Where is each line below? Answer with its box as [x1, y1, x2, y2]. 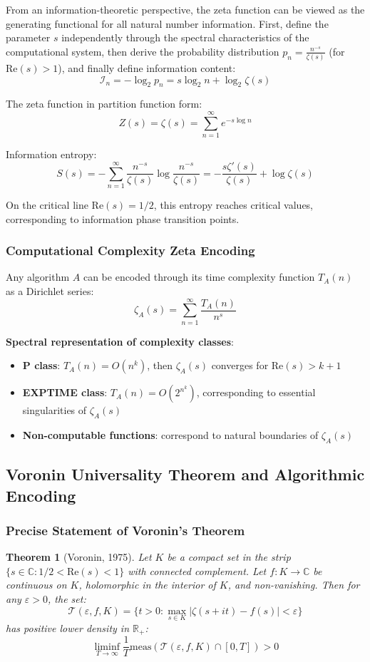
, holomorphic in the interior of [78, 577, 216, 592]
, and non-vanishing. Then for [227, 577, 360, 592]
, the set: [48, 591, 86, 606]
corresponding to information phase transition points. [6, 211, 240, 226]
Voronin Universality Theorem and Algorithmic [6, 463, 365, 485]
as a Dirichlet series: [6, 283, 94, 298]
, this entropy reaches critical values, [153, 197, 314, 212]
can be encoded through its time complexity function [83, 269, 315, 284]
